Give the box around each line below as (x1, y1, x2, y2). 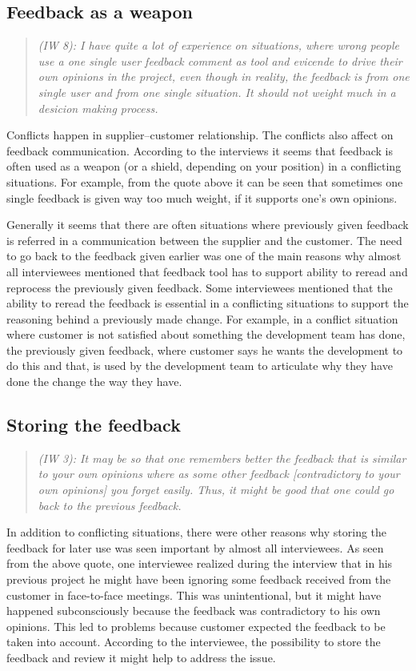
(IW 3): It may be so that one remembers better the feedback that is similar (38, 449, 406, 466)
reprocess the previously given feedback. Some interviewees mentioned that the (6, 279, 393, 295)
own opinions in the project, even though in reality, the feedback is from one (38, 68, 410, 85)
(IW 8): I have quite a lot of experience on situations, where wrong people (38, 37, 400, 54)
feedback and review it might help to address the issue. (6, 649, 276, 665)
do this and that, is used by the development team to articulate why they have (6, 357, 393, 374)
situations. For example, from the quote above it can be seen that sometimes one (6, 173, 403, 190)
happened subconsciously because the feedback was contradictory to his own (6, 602, 381, 619)
